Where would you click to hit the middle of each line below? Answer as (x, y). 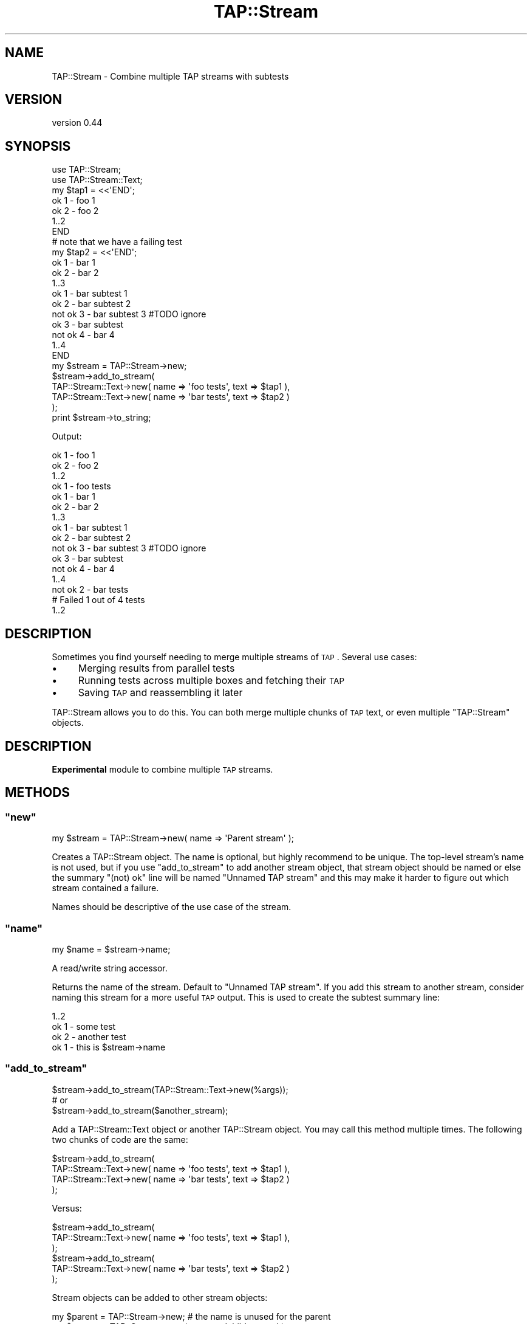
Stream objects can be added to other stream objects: (160, 1297)
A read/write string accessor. (110, 968)
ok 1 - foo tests (81, 486)
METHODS (38, 793)
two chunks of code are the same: (120, 1139)
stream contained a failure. (105, 888)
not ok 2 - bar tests (90, 590)
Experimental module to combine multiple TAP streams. (162, 769)
